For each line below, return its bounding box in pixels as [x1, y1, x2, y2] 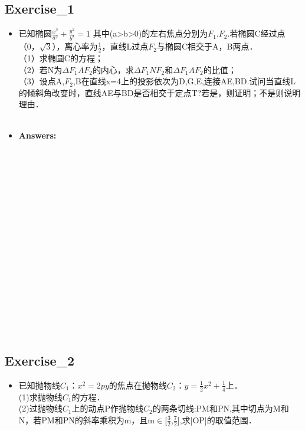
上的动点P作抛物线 [71, 402, 143, 414]
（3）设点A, [18, 75, 65, 87]
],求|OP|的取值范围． [177, 413, 257, 426]
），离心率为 [52, 40, 98, 52]
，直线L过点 [101, 40, 149, 52]
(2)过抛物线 [18, 402, 63, 414]
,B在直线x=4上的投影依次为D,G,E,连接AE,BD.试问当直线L [73, 75, 296, 87]
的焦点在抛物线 [109, 379, 167, 391]
